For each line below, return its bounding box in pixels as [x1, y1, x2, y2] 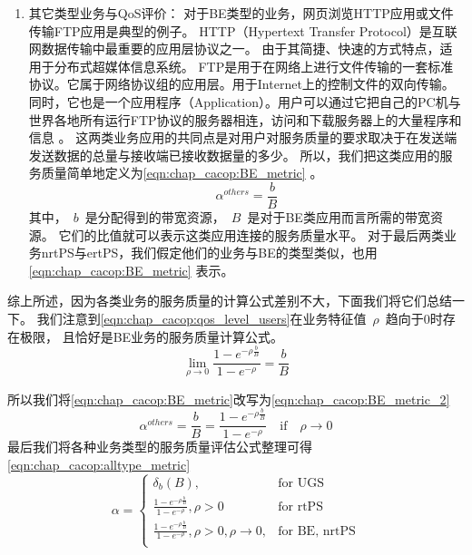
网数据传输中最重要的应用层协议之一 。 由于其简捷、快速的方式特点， [28, 39, 440, 58]
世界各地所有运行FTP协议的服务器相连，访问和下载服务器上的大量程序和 [28, 110, 462, 129]
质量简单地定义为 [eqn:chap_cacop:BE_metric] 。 [41, 163, 323, 182]
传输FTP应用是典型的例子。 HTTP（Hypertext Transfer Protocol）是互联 [28, 21, 457, 40]
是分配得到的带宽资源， [84, 208, 225, 226]
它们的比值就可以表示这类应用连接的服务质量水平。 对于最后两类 [58, 225, 445, 244]
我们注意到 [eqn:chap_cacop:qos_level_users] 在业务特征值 [36, 308, 367, 327]
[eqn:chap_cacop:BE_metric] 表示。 [28, 260, 234, 279]
